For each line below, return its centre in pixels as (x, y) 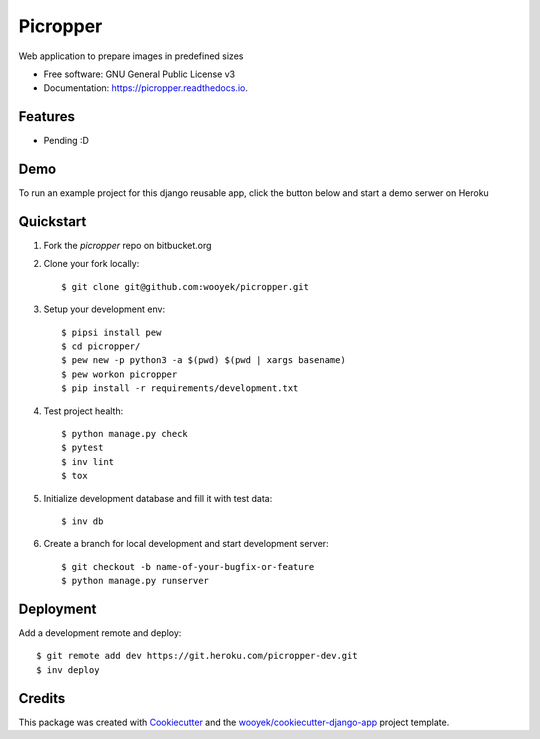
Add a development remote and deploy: (100, 632)
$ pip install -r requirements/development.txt (180, 388)
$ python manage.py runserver (135, 581)
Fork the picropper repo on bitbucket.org (127, 246)
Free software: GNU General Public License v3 (139, 74)
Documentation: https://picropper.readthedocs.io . (146, 88)
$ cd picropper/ (101, 346)
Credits (42, 698)
